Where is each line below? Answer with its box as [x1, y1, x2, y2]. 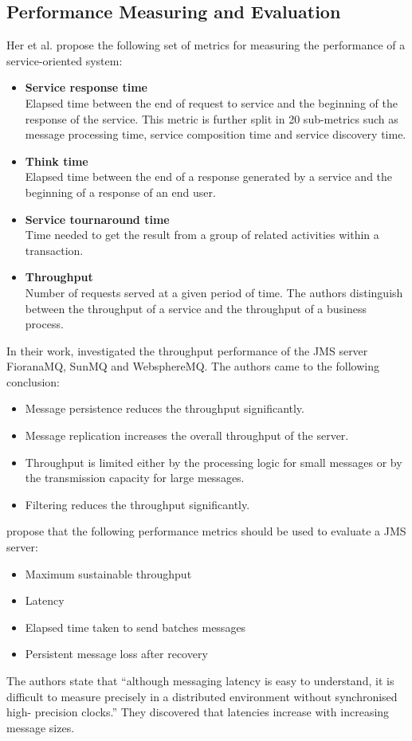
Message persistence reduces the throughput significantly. [25, 400, 304, 417]
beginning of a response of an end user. [25, 183, 216, 200]
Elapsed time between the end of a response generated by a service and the [25, 168, 393, 185]
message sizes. [6, 719, 75, 735]
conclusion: [6, 373, 60, 390]
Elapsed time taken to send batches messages [25, 618, 246, 635]
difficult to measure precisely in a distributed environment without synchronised [6, 688, 398, 704]
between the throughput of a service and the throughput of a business [25, 300, 367, 316]
